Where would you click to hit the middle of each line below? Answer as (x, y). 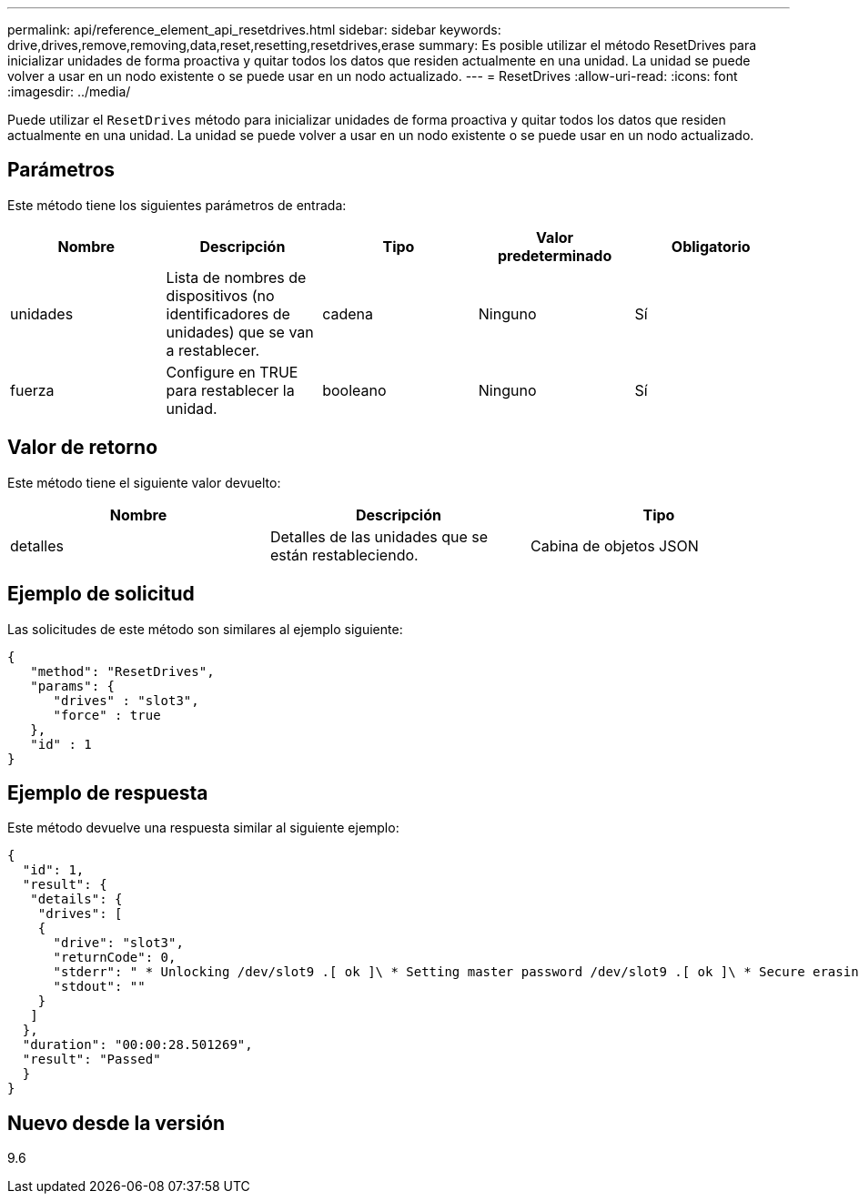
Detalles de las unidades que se (379, 536)
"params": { (73, 686)
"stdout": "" (99, 987)
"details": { (76, 899)
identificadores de (228, 313)
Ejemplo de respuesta (108, 792)
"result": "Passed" (91, 1060)
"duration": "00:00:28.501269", (137, 1045)
